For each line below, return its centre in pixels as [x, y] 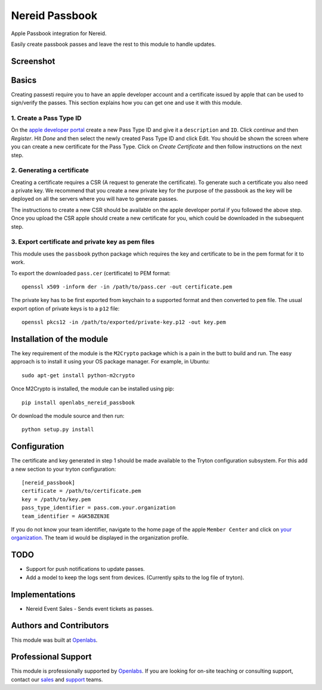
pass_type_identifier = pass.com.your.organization [99, 508]
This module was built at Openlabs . [54, 640]
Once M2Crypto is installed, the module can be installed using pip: [93, 389]
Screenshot [33, 61]
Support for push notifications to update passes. [86, 569]
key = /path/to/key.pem [56, 499]
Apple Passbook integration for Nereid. [59, 33]
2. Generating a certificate [50, 170]
